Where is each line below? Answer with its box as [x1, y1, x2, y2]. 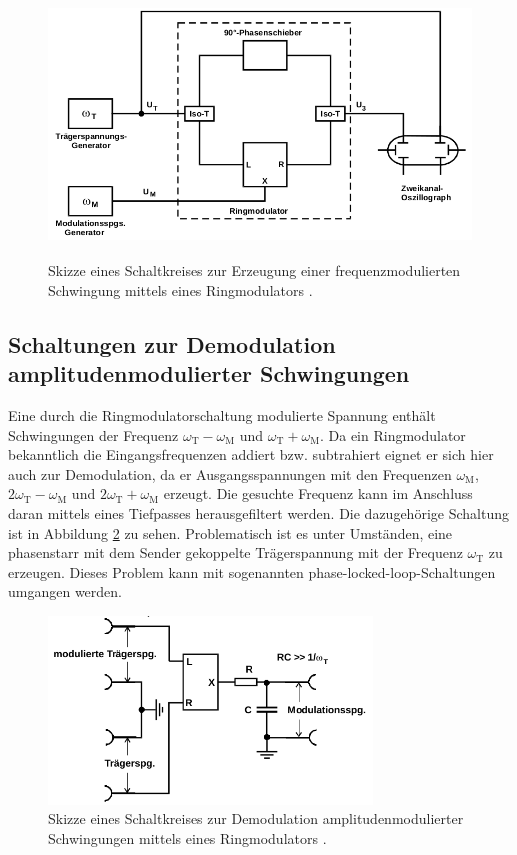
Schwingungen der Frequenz [8, 424, 179, 445]
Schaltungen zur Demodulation [8, 328, 336, 359]
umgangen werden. [8, 581, 122, 602]
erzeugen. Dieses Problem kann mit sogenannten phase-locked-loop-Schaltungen [8, 561, 496, 582]
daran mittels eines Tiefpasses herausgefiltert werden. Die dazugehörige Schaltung [8, 502, 509, 523]
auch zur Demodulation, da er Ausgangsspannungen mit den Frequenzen [8, 463, 452, 484]
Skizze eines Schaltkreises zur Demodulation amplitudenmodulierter [48, 808, 464, 829]
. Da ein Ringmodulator [319, 424, 466, 445]
